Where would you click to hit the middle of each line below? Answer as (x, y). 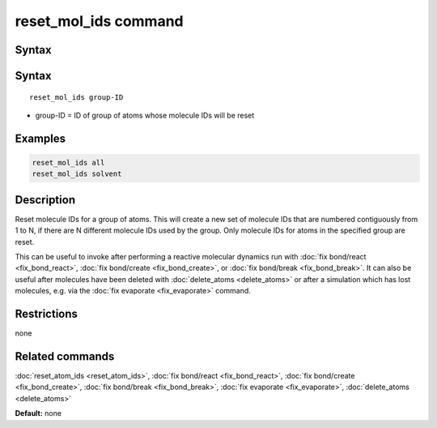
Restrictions (47, 314)
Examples (40, 138)
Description (45, 200)
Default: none (38, 413)
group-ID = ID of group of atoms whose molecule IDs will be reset (145, 115)
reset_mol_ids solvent (77, 174)
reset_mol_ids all (68, 163)
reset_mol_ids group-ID (76, 97)
